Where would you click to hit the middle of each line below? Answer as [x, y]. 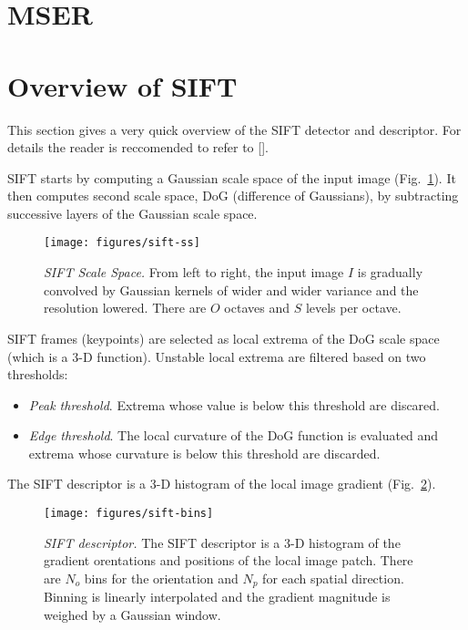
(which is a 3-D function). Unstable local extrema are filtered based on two [217, 356]
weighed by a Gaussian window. [132, 614]
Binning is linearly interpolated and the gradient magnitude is [217, 597]
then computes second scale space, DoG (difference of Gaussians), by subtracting [233, 196]
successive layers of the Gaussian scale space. [132, 213]
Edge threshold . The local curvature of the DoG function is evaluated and [234, 435]
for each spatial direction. [333, 578]
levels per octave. [353, 308]
